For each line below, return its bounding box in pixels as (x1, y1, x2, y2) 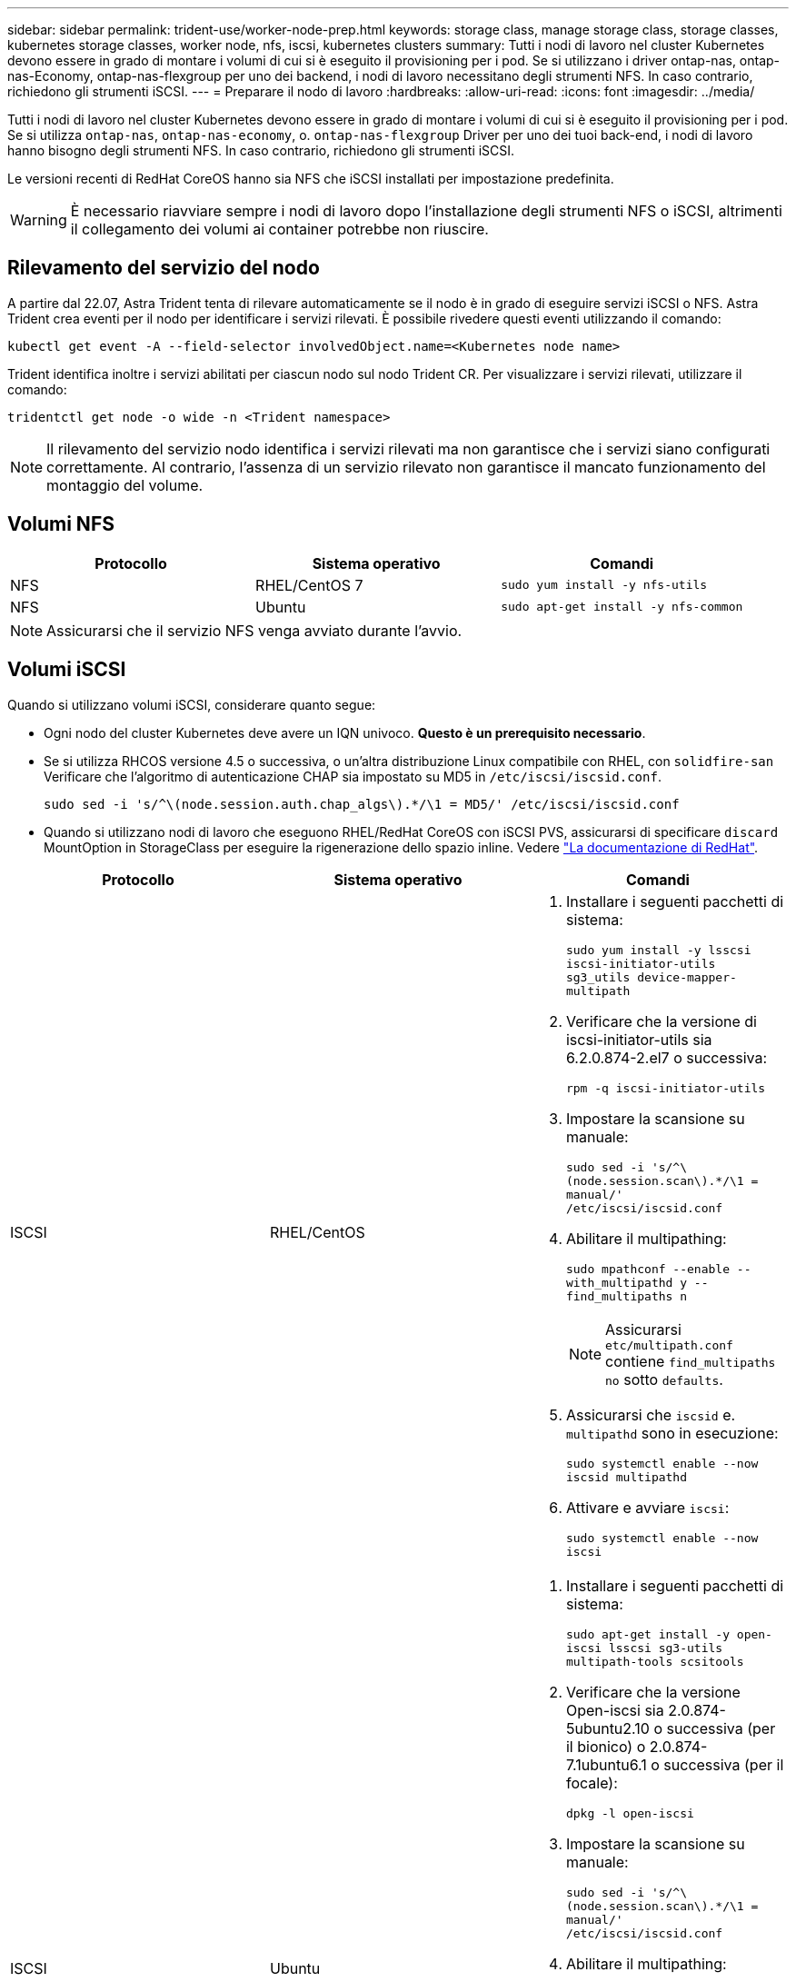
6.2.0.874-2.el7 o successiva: (565, 1048, 768, 1067)
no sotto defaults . (605, 1369, 723, 1389)
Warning (10, 211, 67, 229)
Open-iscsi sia (565, 1700, 664, 1719)
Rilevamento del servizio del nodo (7, 256, 320, 280)
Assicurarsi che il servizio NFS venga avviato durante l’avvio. (46, 621, 463, 640)
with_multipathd (565, 1275, 673, 1290)
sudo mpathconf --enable (565, 1261, 730, 1276)
